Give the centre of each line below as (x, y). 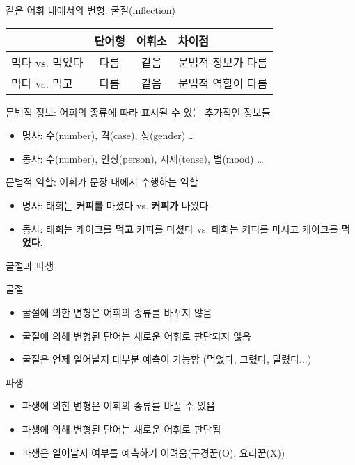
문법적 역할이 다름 (223, 83)
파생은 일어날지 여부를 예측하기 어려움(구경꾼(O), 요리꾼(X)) (153, 452)
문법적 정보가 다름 (223, 62)
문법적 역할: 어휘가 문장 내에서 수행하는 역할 (102, 182)
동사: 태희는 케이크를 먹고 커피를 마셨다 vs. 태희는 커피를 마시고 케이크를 (180, 228)
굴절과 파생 (30, 265)
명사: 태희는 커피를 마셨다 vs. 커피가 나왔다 (115, 205)
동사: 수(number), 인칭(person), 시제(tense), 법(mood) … (143, 158)
